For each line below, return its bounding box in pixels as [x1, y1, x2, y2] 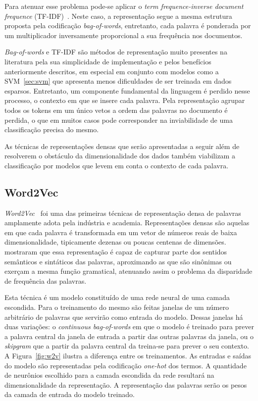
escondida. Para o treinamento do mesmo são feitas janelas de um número [4, 302, 229, 312]
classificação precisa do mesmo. [4, 124, 99, 135]
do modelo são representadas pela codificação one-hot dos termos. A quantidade [4, 360, 247, 370]
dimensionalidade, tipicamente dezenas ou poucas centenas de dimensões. [4, 237, 226, 247]
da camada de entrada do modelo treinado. [4, 389, 135, 400]
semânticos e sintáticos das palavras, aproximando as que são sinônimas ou [4, 256, 232, 266]
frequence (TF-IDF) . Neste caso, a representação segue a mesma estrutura [4, 10, 232, 21]
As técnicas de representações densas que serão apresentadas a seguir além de [4, 141, 240, 151]
